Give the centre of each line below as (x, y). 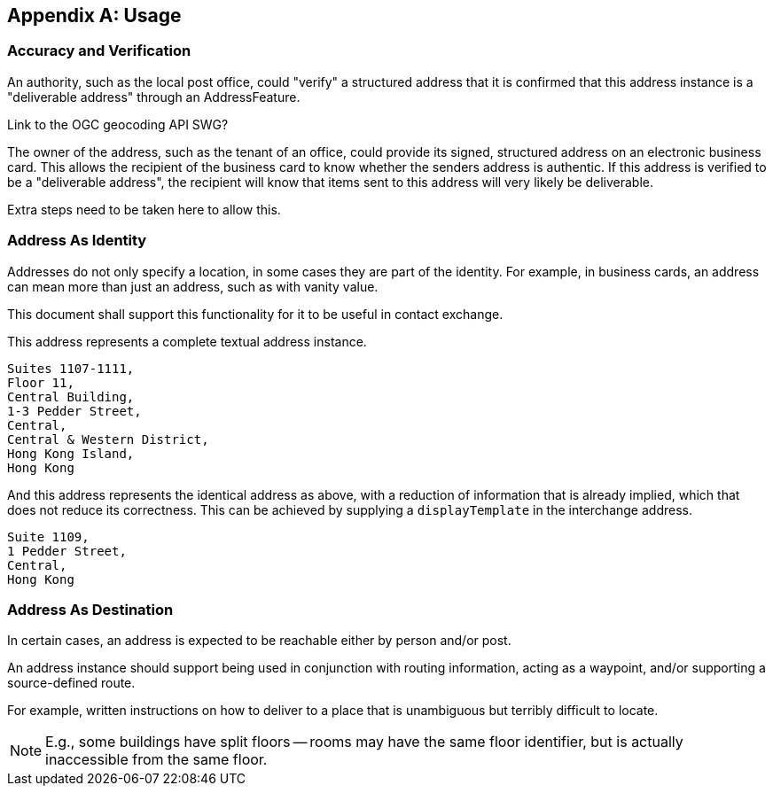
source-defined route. (71, 683)
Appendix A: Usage (94, 16)
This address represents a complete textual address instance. (187, 341)
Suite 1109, (48, 536)
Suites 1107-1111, (71, 368)
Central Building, (71, 396)
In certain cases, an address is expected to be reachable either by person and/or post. (259, 641)
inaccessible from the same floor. (156, 760)
